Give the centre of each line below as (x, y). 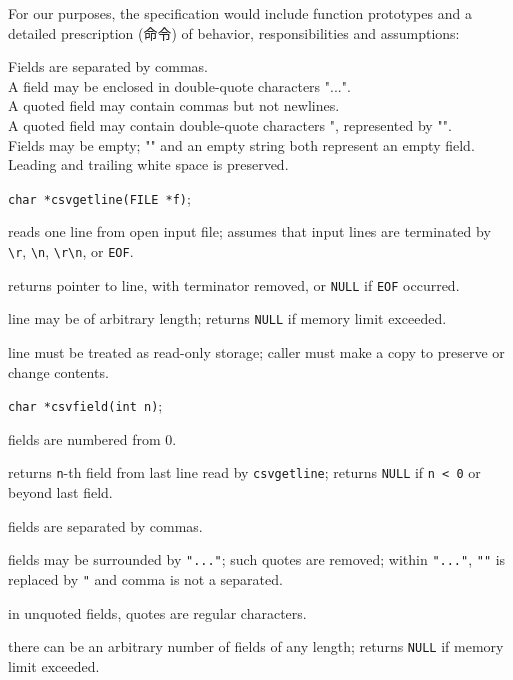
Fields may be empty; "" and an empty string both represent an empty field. (241, 144)
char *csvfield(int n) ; (85, 405)
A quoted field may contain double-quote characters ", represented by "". (230, 124)
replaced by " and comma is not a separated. (145, 578)
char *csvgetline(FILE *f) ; (99, 197)
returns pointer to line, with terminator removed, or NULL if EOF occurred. (234, 284)
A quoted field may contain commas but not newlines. (174, 105)
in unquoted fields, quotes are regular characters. (157, 612)
